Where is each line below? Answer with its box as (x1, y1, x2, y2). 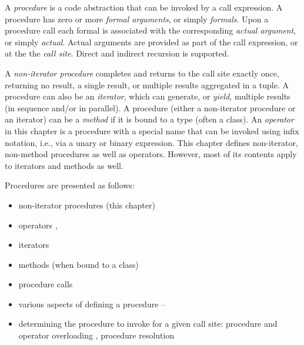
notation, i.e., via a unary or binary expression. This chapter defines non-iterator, (5, 136, 298, 148)
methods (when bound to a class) (18, 258, 139, 270)
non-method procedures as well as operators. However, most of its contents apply (5, 148, 297, 160)
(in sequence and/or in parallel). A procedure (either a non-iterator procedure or (5, 101, 296, 114)
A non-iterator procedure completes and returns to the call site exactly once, (5, 67, 279, 79)
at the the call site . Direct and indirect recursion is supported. (5, 47, 229, 59)
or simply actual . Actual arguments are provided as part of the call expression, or (5, 35, 298, 48)
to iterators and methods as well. (5, 159, 123, 171)
